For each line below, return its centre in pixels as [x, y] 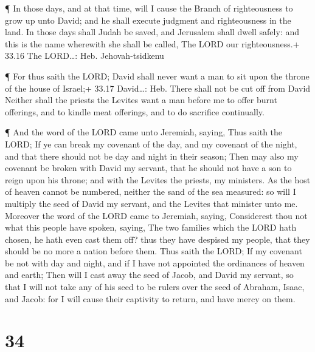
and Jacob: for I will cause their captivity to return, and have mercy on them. [150, 298]
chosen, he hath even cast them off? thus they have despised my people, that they [157, 239]
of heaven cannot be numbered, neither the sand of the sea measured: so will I [151, 191]
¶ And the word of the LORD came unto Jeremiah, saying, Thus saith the [144, 132]
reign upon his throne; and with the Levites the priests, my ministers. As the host [158, 179]
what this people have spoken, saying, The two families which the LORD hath [151, 227]
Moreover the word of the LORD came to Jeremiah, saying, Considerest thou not [156, 215]
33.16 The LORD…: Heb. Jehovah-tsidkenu [85, 56]
